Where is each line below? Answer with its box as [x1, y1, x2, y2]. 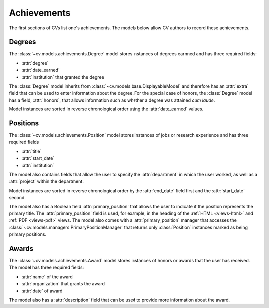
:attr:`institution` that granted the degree [21, 74, 104, 80]
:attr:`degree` [21, 60, 49, 66]
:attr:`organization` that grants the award [21, 281, 105, 287]
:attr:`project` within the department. [9, 178, 84, 184]
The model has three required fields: [9, 264, 84, 271]
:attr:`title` [21, 148, 42, 154]
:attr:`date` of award [21, 288, 63, 294]
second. [9, 195, 26, 201]
